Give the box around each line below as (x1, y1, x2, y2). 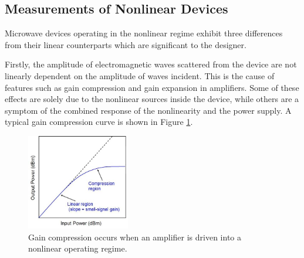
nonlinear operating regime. (28, 242, 127, 254)
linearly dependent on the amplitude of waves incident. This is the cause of (5, 69, 275, 82)
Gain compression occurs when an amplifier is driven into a (28, 230, 242, 243)
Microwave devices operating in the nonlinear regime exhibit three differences (5, 27, 283, 39)
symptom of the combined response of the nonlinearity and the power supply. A (5, 104, 292, 116)
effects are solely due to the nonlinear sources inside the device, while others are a (5, 93, 299, 105)
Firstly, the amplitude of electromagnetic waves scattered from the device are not (5, 58, 297, 70)
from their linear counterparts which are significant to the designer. (5, 38, 246, 50)
